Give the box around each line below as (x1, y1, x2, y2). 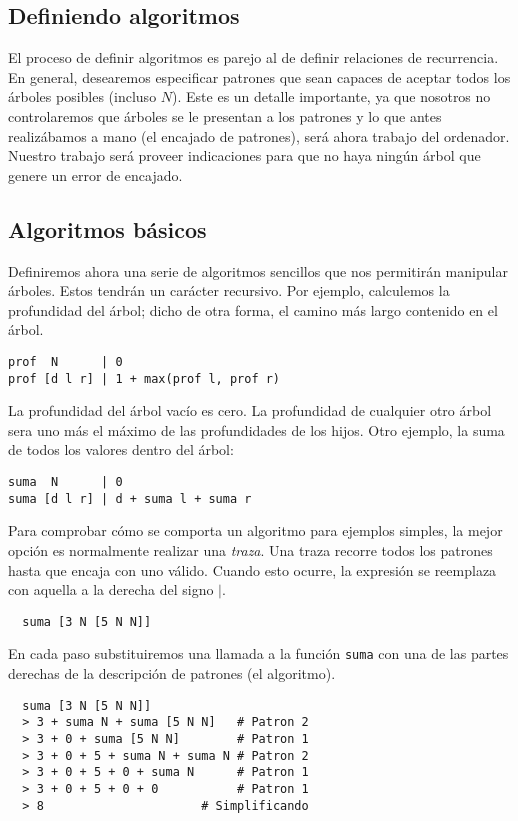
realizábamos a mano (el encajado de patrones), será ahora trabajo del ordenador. (8, 125, 510, 146)
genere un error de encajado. (8, 164, 183, 185)
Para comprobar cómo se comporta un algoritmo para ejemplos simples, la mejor (8, 520, 503, 541)
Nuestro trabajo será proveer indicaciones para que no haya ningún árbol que (8, 145, 481, 166)
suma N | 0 (8, 475, 123, 490)
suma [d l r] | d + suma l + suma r (8, 491, 252, 506)
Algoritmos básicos (8, 213, 207, 244)
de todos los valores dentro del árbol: (8, 439, 234, 460)
